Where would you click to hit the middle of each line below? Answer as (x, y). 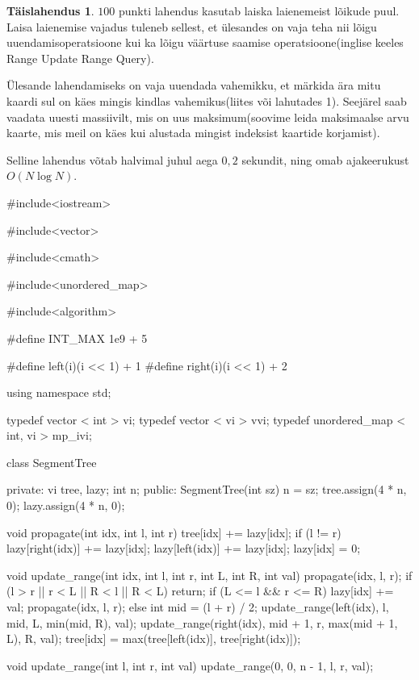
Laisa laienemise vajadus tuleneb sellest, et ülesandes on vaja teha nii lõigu (192, 26)
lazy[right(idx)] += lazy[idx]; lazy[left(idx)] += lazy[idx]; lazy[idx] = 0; (184, 548)
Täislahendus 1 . (50, 10)
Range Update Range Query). (80, 58)
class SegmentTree (52, 462)
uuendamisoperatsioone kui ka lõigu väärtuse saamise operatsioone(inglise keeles (205, 42)
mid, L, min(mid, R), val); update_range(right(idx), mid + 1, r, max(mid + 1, (202, 622)
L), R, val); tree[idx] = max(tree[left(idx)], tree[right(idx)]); (154, 638)
